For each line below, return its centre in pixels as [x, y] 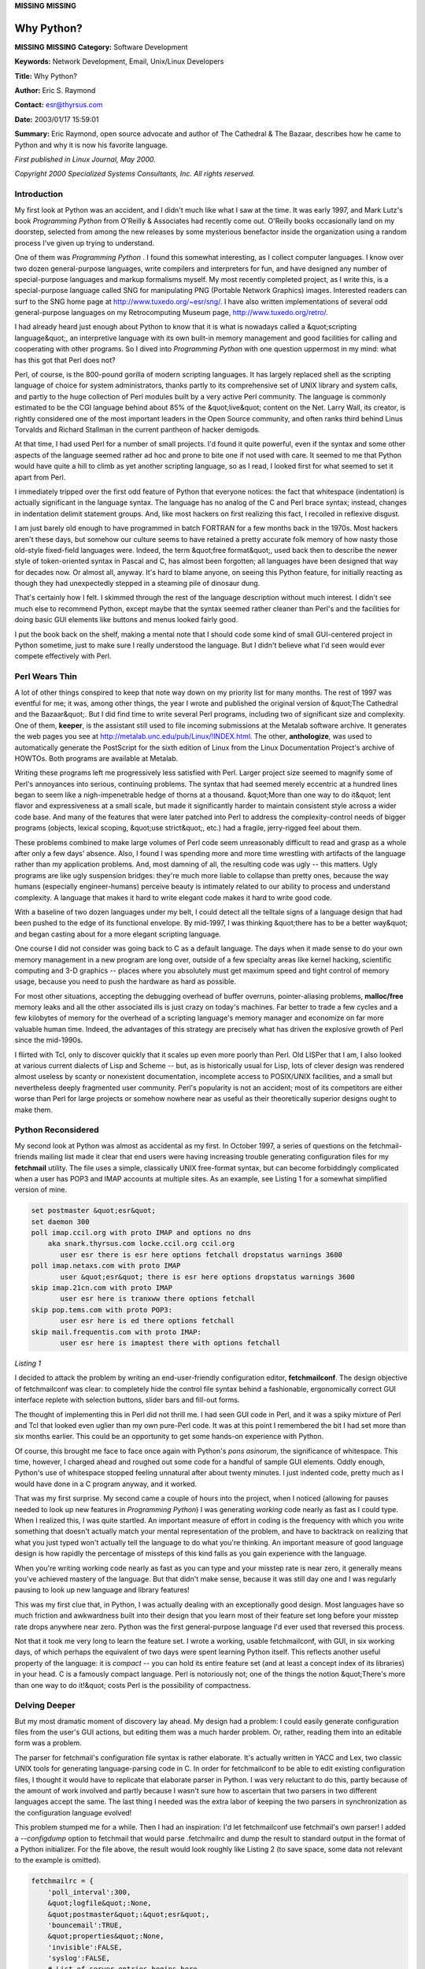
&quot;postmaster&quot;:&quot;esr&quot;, [129, 1914]
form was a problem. [48, 1743]
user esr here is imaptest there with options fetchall [170, 1342]
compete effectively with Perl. [63, 656]
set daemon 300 [60, 1222]
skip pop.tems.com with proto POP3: [102, 1310]
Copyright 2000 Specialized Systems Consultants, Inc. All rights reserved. [135, 174]
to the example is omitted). [58, 1860]
